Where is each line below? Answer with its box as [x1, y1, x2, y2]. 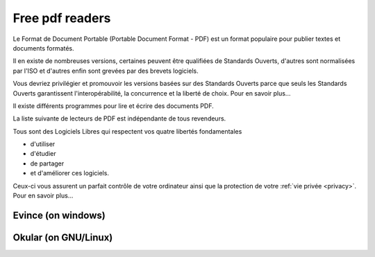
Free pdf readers [12, 10, 111, 26]
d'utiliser [30, 140, 56, 148]
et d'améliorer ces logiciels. [30, 169, 109, 177]
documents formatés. [12, 44, 74, 52]
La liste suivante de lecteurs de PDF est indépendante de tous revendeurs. [12, 114, 226, 123]
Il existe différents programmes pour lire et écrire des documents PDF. [12, 101, 215, 110]
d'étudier [30, 150, 56, 158]
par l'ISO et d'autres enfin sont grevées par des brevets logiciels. [12, 67, 199, 75]
